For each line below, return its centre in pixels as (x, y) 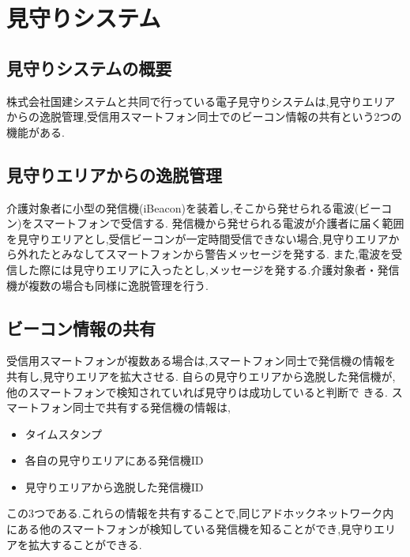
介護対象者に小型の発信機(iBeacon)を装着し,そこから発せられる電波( (183, 207)
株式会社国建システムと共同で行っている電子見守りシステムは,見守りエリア (201, 101)
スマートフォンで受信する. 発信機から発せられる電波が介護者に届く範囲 (218, 223)
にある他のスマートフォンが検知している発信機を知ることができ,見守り (190, 529)
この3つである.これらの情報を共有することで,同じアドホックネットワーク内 (200, 513)
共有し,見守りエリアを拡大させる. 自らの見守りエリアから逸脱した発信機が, (201, 376)
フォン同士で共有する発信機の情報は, (135, 407)
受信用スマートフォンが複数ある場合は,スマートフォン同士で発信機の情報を (201, 361)
